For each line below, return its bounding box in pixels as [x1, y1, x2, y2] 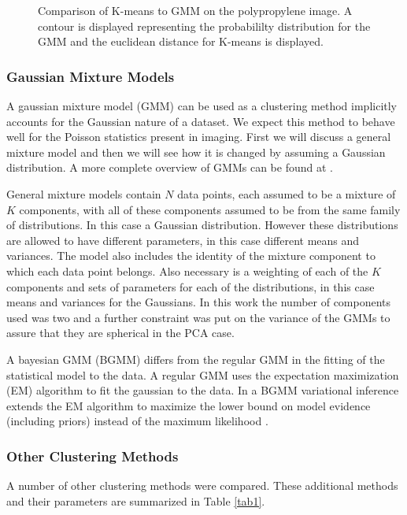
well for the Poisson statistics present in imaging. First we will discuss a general [6, 128, 391, 145]
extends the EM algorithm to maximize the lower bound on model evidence [6, 397, 371, 413]
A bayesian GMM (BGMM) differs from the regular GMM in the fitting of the [6, 350, 385, 367]
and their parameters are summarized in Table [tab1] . [6, 492, 265, 509]
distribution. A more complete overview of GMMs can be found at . [6, 159, 333, 176]
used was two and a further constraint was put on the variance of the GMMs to [6, 309, 390, 325]
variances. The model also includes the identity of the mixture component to [6, 247, 376, 264]
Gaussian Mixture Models [6, 66, 175, 86]
